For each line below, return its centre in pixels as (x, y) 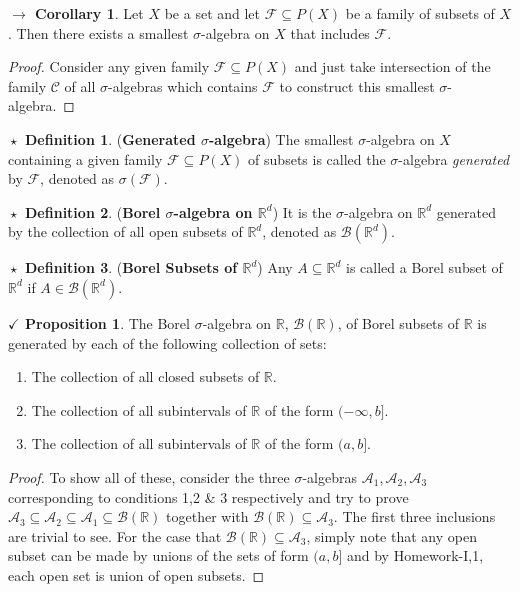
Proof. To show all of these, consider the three (149, 476)
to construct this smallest (357, 85)
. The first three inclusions (414, 516)
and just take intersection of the (392, 66)
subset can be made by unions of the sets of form (158, 555)
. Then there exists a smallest (98, 32)
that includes (330, 32)
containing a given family (85, 158)
